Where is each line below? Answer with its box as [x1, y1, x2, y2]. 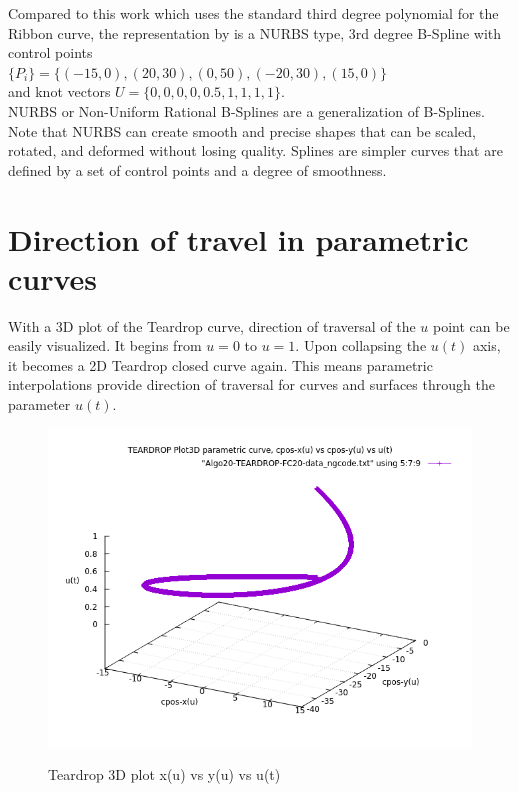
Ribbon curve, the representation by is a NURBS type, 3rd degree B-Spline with [8, 22, 502, 43]
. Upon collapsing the [295, 335, 427, 356]
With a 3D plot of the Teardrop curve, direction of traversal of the [8, 315, 416, 336]
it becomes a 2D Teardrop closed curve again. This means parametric [8, 354, 433, 375]
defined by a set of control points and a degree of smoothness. [8, 159, 387, 180]
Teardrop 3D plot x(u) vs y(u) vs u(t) [48, 764, 281, 785]
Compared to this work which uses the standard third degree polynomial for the [8, 3, 499, 23]
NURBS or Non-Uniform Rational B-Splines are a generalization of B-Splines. [8, 100, 485, 121]
